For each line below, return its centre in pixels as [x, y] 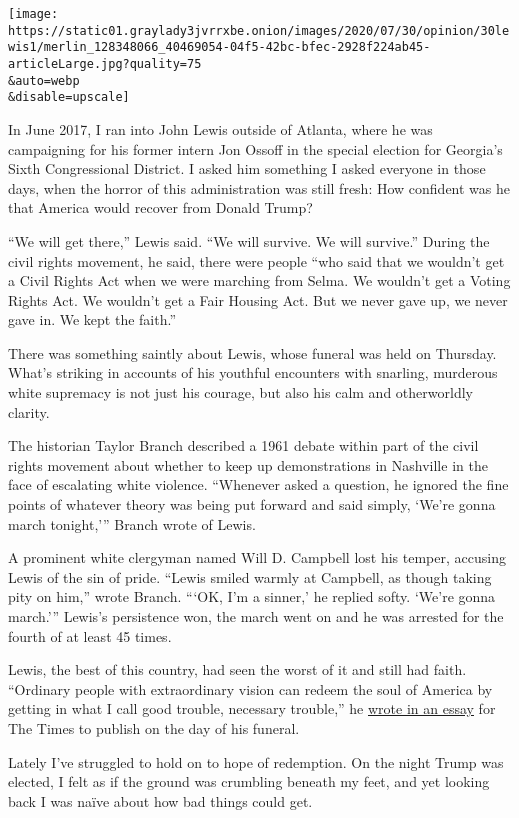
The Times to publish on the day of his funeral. [154, 727]
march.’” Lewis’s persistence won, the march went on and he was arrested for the [256, 616]
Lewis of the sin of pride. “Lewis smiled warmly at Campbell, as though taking [250, 576]
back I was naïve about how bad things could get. [160, 800]
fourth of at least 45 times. [90, 635]
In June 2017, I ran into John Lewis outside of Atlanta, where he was [220, 128]
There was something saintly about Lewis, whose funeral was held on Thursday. [252, 352]
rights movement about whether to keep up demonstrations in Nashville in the [248, 464]
